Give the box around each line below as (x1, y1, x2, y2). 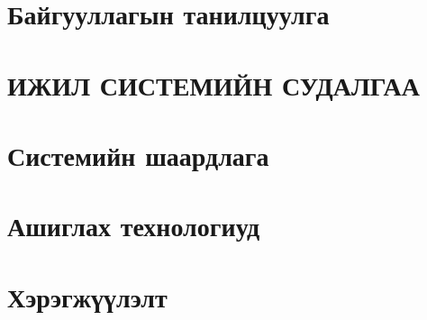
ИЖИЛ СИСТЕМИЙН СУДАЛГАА (7, 66, 421, 103)
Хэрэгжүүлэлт (7, 278, 168, 315)
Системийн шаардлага (7, 136, 269, 173)
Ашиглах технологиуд (7, 207, 260, 244)
